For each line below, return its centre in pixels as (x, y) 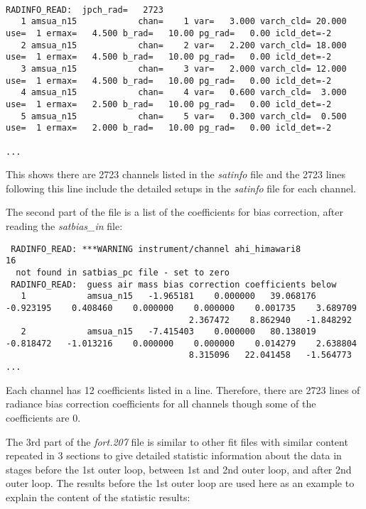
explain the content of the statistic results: (98, 497)
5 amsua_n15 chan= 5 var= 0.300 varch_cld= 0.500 (184, 116)
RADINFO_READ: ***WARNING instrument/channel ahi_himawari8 (156, 249)
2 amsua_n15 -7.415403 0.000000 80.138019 (168, 332)
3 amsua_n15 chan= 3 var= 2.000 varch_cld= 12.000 (184, 69)
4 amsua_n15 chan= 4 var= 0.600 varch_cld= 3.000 (184, 93)
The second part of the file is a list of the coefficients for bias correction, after (174, 212)
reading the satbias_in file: (64, 225)
